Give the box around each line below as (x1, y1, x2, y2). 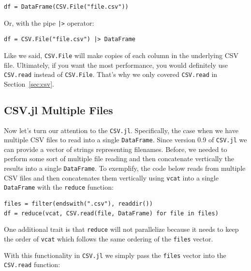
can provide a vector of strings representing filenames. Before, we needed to (4, 144, 227, 154)
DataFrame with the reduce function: (4, 182, 114, 192)
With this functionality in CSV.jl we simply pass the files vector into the (4, 250, 226, 260)
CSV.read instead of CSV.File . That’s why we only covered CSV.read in (4, 69, 218, 79)
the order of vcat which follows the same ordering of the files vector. (4, 233, 213, 243)
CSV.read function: (4, 259, 60, 270)
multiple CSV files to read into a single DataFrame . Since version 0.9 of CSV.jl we (4, 135, 247, 145)
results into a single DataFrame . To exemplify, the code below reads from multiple (4, 163, 246, 173)
